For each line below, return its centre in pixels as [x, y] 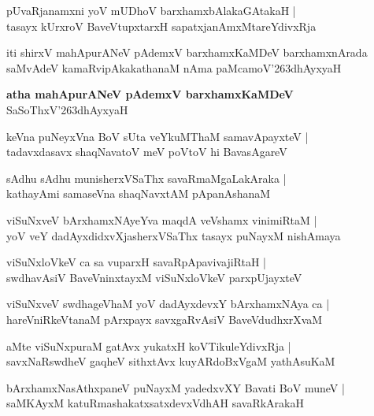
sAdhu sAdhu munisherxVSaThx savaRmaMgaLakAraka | [146, 178]
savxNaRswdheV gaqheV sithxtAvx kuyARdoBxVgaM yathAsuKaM [171, 361]
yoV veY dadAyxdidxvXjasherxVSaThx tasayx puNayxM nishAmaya [174, 235]
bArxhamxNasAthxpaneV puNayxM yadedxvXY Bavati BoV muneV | [176, 387]
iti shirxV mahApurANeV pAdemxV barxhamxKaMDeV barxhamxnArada [187, 52]
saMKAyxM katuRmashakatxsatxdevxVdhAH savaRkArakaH [155, 403]
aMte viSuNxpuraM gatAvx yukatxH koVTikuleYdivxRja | [149, 345]
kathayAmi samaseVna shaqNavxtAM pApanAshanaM [139, 193]
